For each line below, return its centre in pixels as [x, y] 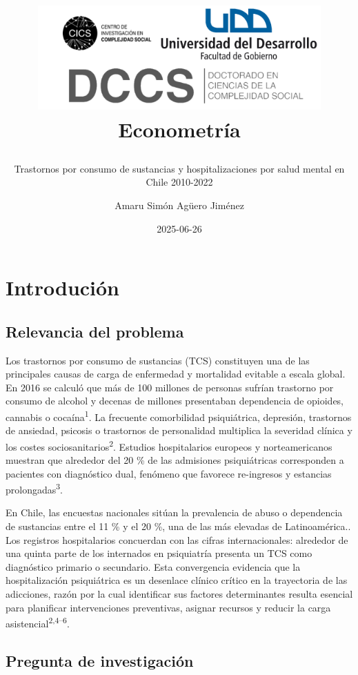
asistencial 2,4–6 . [38, 622]
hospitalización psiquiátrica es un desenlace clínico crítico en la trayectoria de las [177, 580]
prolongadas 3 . [34, 488]
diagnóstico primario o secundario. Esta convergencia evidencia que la [153, 566]
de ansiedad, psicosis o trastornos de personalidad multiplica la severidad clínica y [179, 430]
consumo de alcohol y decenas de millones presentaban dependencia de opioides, [175, 401]
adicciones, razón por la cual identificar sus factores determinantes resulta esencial [179, 593]
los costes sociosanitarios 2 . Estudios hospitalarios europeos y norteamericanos [169, 445]
